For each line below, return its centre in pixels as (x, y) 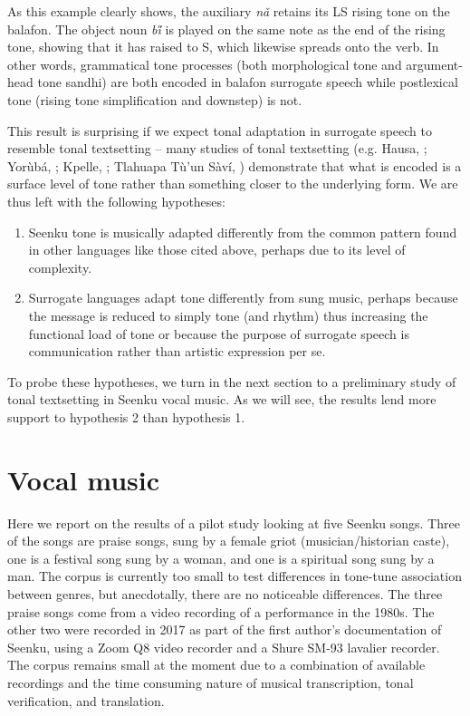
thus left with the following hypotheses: (116, 201)
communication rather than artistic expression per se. (177, 351)
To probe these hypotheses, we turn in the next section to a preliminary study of (232, 381)
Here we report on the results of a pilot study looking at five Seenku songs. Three (234, 522)
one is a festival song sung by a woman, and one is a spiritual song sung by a (221, 558)
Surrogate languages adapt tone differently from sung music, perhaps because (243, 298)
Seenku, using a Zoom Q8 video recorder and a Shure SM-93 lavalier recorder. (224, 647)
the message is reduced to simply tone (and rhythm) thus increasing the (228, 315)
